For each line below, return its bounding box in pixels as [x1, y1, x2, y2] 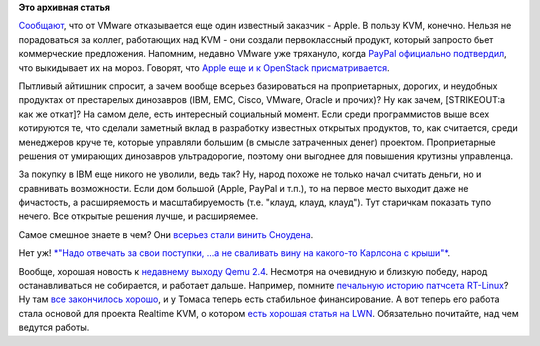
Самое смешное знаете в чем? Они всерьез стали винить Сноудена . [18, 228, 314, 240]
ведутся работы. [18, 321, 90, 334]
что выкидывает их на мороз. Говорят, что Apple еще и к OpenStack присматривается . [18, 61, 390, 74]
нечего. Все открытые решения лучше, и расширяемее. [18, 210, 259, 222]
